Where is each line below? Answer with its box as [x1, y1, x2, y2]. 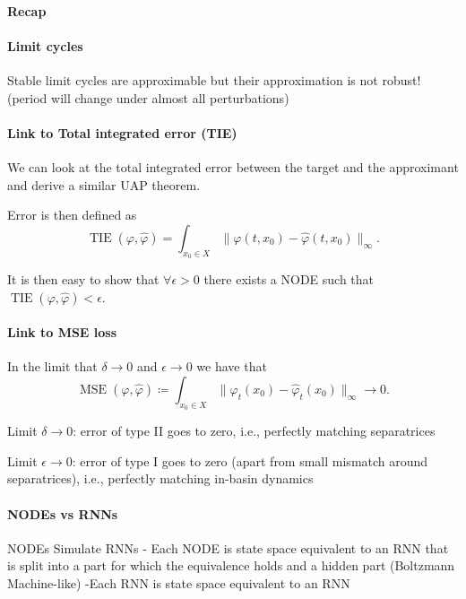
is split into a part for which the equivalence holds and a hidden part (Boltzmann [7, 556, 455, 575]
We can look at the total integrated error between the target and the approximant [7, 157, 459, 176]
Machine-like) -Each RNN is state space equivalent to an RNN [7, 573, 350, 592]
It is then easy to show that [7, 269, 160, 288]
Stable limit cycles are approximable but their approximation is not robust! [7, 70, 421, 89]
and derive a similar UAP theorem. [7, 175, 201, 194]
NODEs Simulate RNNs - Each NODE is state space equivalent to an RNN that [7, 538, 449, 557]
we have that [196, 357, 267, 376]
